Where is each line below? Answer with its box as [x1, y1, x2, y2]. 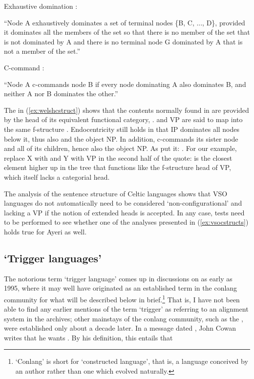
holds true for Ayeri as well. [4, 226, 87, 236]
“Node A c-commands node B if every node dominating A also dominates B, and [4, 79, 246, 89]
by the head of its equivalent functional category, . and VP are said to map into [4, 114, 243, 125]
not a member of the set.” [4, 46, 81, 56]
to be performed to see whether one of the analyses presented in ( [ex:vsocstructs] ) [4, 217, 249, 227]
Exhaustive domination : [4, 1, 78, 11]
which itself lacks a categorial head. [4, 171, 110, 182]
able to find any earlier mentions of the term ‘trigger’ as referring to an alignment [4, 304, 249, 314]
